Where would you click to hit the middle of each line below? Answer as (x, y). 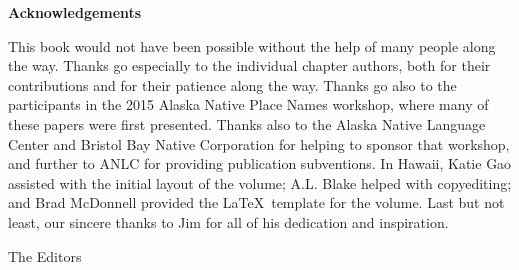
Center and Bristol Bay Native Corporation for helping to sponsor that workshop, (259, 143)
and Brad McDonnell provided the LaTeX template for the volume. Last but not (256, 202)
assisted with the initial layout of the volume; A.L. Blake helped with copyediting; (260, 182)
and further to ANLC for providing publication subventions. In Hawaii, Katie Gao (260, 163)
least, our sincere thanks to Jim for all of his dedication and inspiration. (228, 221)
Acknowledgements (75, 12)
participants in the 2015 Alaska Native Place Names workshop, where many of (248, 104)
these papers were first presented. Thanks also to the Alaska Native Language (247, 123)
